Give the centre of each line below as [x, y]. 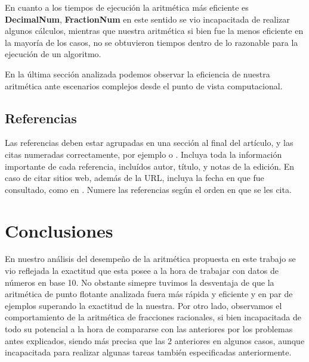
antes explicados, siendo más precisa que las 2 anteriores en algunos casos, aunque [155, 340]
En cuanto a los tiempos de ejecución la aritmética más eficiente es [127, 7]
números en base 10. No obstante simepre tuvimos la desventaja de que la [140, 282]
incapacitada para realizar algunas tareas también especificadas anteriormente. [148, 352]
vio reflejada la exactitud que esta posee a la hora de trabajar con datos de [142, 271]
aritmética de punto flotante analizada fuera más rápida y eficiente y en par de [149, 294]
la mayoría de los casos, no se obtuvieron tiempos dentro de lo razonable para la [152, 42]
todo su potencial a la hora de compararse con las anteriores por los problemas [149, 329]
